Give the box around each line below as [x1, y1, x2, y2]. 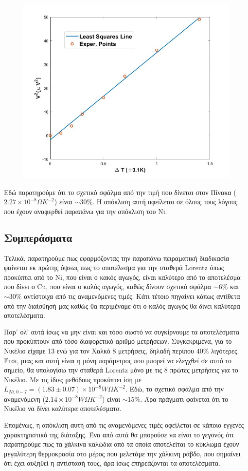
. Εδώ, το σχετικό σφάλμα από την [125, 384, 224, 394]
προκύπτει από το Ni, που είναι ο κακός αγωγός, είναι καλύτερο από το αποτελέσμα [4, 272, 241, 282]
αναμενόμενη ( [4, 393, 45, 404]
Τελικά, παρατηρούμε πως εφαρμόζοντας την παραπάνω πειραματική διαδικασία [4, 253, 230, 263]
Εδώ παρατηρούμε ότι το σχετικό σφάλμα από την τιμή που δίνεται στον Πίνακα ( [4, 187, 236, 197]
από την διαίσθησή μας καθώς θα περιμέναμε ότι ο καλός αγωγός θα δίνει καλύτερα [4, 300, 240, 311]
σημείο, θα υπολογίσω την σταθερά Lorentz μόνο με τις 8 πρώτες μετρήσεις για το [4, 365, 238, 375]
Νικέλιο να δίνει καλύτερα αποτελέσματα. [4, 403, 122, 413]
